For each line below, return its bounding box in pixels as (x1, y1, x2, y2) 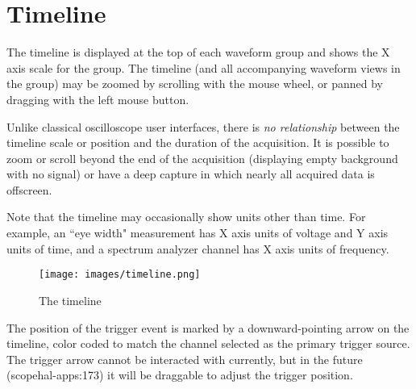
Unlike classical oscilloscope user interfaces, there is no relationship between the (6, 118, 400, 135)
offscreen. (6, 181, 52, 198)
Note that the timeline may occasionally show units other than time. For (6, 208, 366, 225)
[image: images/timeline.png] (39, 269, 201, 281)
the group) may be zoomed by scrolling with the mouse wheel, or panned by (6, 75, 383, 92)
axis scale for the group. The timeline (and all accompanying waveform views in (6, 59, 401, 76)
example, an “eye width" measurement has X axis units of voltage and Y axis (6, 224, 389, 241)
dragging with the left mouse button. (6, 90, 189, 107)
